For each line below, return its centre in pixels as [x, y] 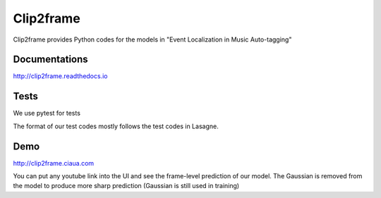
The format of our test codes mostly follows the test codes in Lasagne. [116, 126]
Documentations [50, 60]
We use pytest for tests [47, 113]
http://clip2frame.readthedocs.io [60, 76]
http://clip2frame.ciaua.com [54, 163]
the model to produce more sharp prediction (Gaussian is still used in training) [126, 186]
